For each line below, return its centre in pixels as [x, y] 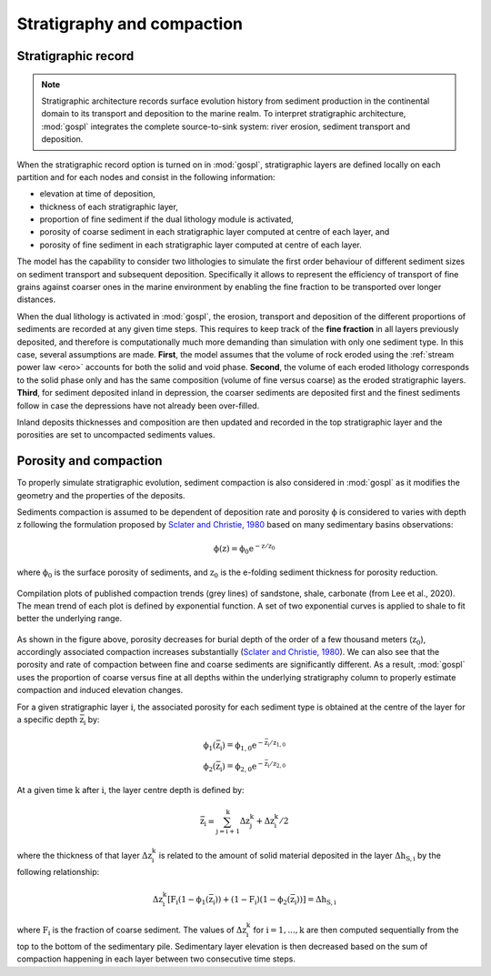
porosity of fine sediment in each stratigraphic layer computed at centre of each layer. [201, 245]
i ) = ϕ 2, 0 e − [241, 766]
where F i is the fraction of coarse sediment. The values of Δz [132, 931]
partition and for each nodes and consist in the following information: [146, 176]
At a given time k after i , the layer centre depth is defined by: [130, 790]
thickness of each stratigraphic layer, [109, 206]
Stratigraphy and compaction [130, 24]
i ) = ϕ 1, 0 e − [241, 745]
